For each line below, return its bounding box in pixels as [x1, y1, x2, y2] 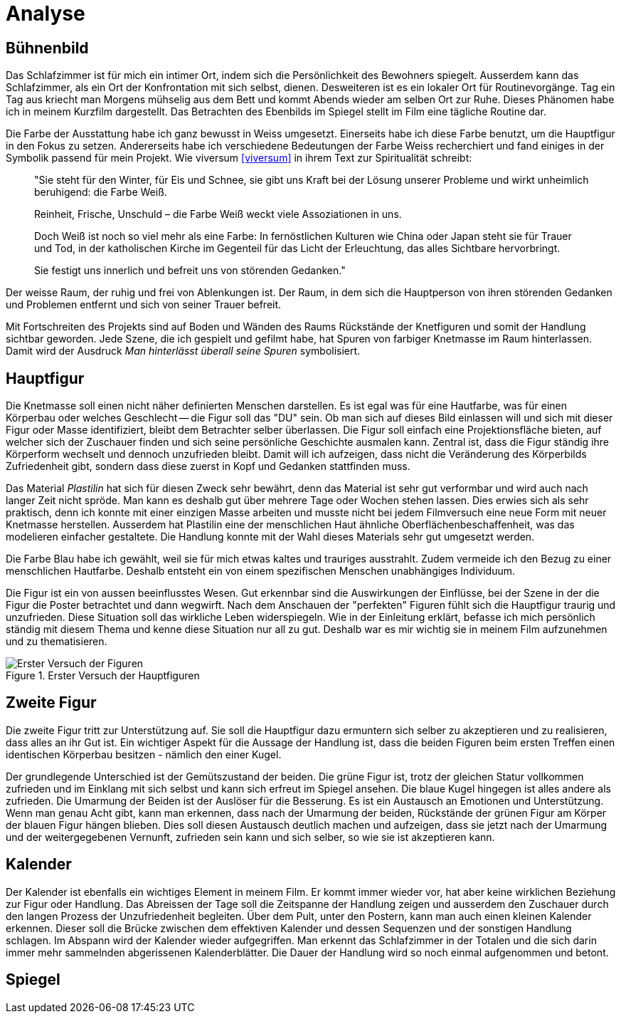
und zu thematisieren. [6, 635, 107, 648]
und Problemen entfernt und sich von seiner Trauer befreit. [6, 298, 282, 311]
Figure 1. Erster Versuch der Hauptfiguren [6, 669, 200, 682]
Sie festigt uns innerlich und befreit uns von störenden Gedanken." [34, 264, 346, 277]
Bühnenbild [6, 38, 89, 57]
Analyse [6, 1, 85, 26]
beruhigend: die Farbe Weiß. [34, 186, 167, 199]
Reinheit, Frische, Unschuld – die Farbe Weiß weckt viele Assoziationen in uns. [34, 208, 402, 221]
